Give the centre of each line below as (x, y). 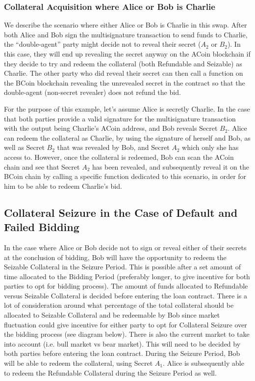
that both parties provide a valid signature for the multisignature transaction (120, 118)
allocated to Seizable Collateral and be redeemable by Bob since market (112, 315)
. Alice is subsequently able (203, 363)
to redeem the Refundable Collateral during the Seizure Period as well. (110, 372)
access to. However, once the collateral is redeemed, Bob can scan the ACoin (119, 157)
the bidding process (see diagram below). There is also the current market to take (127, 334)
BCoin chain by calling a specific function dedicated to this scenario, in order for (125, 176)
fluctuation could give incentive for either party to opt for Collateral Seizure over (126, 324)
